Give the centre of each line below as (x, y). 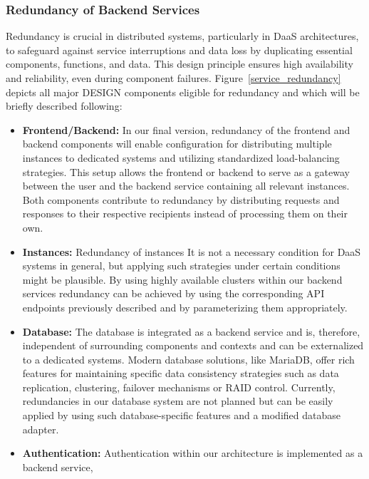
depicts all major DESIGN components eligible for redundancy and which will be (183, 92)
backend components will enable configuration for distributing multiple (177, 144)
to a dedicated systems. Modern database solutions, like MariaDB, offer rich (188, 359)
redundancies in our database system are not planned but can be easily (178, 401)
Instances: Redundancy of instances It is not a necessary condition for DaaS (192, 251)
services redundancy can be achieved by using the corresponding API (173, 293)
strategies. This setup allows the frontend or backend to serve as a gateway (186, 171)
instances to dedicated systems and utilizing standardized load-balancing (181, 157)
